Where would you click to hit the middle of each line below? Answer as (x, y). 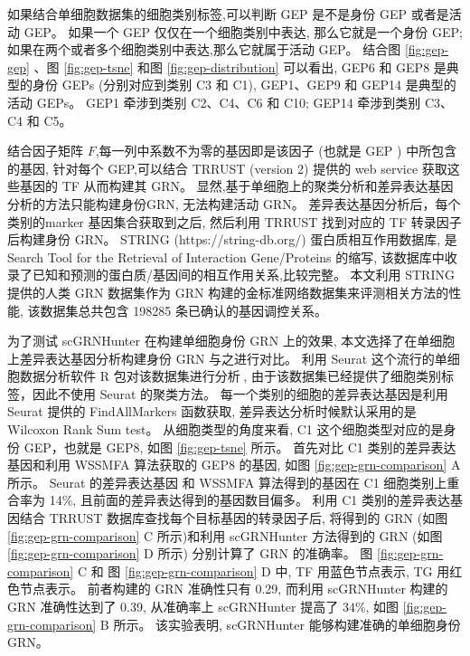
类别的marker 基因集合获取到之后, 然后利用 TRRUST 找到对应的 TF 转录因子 (235, 221)
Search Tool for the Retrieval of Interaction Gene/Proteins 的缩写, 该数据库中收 (232, 257)
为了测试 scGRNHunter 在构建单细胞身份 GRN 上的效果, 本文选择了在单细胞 (231, 341)
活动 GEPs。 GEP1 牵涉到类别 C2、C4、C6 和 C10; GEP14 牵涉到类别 (214, 102)
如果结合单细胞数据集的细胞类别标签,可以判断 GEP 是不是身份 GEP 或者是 (228, 14)
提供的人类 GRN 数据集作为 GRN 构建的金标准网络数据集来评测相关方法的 (228, 292)
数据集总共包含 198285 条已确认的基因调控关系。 (183, 310)
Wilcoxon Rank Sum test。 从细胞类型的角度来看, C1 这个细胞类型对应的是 (226, 429)
